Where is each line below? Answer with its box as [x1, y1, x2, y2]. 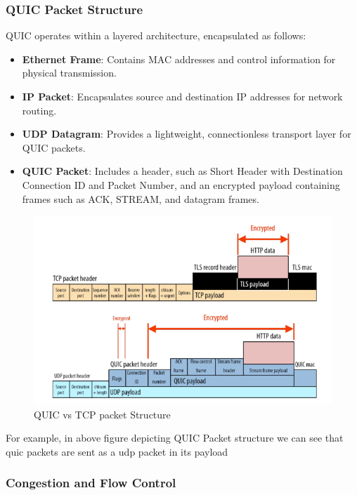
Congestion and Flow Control [6, 474, 176, 491]
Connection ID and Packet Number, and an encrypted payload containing [22, 177, 340, 192]
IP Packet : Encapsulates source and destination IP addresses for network [22, 89, 343, 103]
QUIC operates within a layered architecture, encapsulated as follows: [6, 28, 306, 43]
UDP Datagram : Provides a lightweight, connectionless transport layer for [22, 126, 351, 141]
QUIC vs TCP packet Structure [34, 407, 171, 421]
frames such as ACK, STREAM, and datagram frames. [22, 191, 259, 206]
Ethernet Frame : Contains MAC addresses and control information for [22, 51, 336, 66]
